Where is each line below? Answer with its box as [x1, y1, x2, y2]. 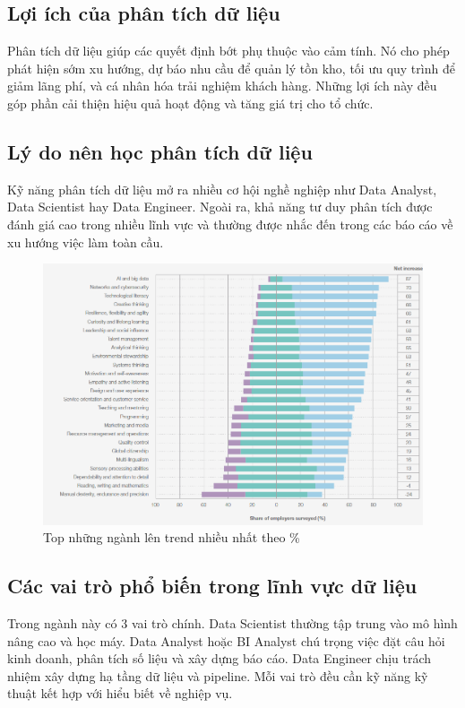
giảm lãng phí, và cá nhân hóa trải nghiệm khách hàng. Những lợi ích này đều [7, 76, 437, 95]
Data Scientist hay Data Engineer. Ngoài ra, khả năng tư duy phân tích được [7, 197, 433, 216]
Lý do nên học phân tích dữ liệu [7, 137, 313, 165]
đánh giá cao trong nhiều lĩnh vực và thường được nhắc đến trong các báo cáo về [7, 214, 453, 233]
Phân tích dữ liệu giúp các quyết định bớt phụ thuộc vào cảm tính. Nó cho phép [7, 41, 450, 60]
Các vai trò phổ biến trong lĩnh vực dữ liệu [7, 572, 418, 600]
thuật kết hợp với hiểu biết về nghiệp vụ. [7, 684, 233, 703]
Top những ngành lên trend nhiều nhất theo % [43, 528, 300, 547]
